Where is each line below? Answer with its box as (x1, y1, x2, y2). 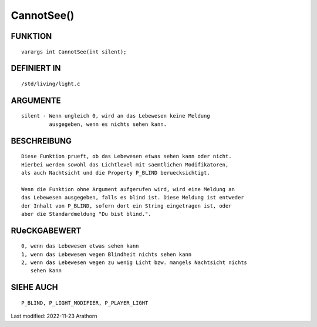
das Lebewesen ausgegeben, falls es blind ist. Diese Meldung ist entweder (21, 194, 244, 201)
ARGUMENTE (11, 95, 61, 105)
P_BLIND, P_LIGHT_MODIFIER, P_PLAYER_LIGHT (21, 299, 149, 306)
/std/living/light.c (21, 80, 80, 87)
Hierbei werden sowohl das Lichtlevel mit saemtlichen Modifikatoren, (21, 161, 229, 168)
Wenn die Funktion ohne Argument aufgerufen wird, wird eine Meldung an (21, 186, 235, 192)
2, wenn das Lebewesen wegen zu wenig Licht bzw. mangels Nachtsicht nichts (21, 259, 248, 266)
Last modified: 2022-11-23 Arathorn (11, 312, 97, 320)
